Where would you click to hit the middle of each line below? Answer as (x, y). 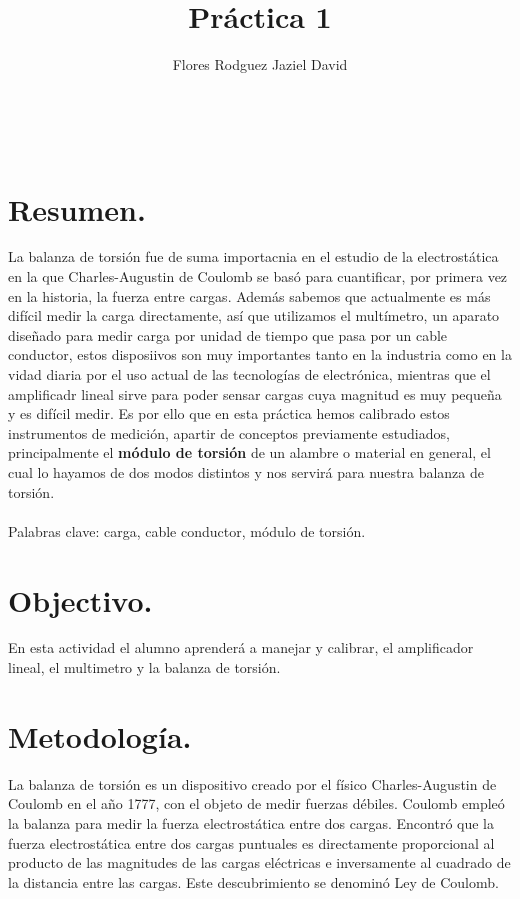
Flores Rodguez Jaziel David (260, 64)
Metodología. (100, 735)
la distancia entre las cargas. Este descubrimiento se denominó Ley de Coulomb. (253, 881)
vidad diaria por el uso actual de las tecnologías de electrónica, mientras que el (249, 374)
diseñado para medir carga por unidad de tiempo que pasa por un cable (228, 334)
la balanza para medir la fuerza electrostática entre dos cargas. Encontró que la (251, 822)
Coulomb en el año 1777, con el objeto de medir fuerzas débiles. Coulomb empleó (256, 803)
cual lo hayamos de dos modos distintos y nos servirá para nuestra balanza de (246, 471)
